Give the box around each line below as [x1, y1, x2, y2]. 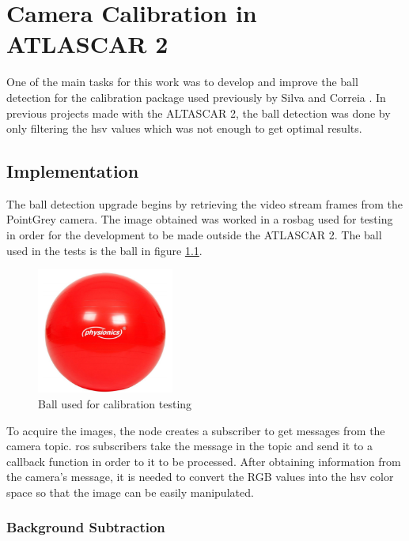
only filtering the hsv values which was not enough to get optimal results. [6, 120, 362, 137]
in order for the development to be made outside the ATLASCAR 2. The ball [6, 227, 382, 243]
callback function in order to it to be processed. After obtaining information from [6, 453, 401, 469]
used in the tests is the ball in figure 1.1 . [6, 242, 203, 258]
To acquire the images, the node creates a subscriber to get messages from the [6, 422, 385, 438]
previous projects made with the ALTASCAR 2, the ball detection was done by [6, 104, 391, 121]
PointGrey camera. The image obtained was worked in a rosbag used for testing [6, 211, 393, 227]
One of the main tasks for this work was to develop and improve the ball [6, 73, 358, 90]
